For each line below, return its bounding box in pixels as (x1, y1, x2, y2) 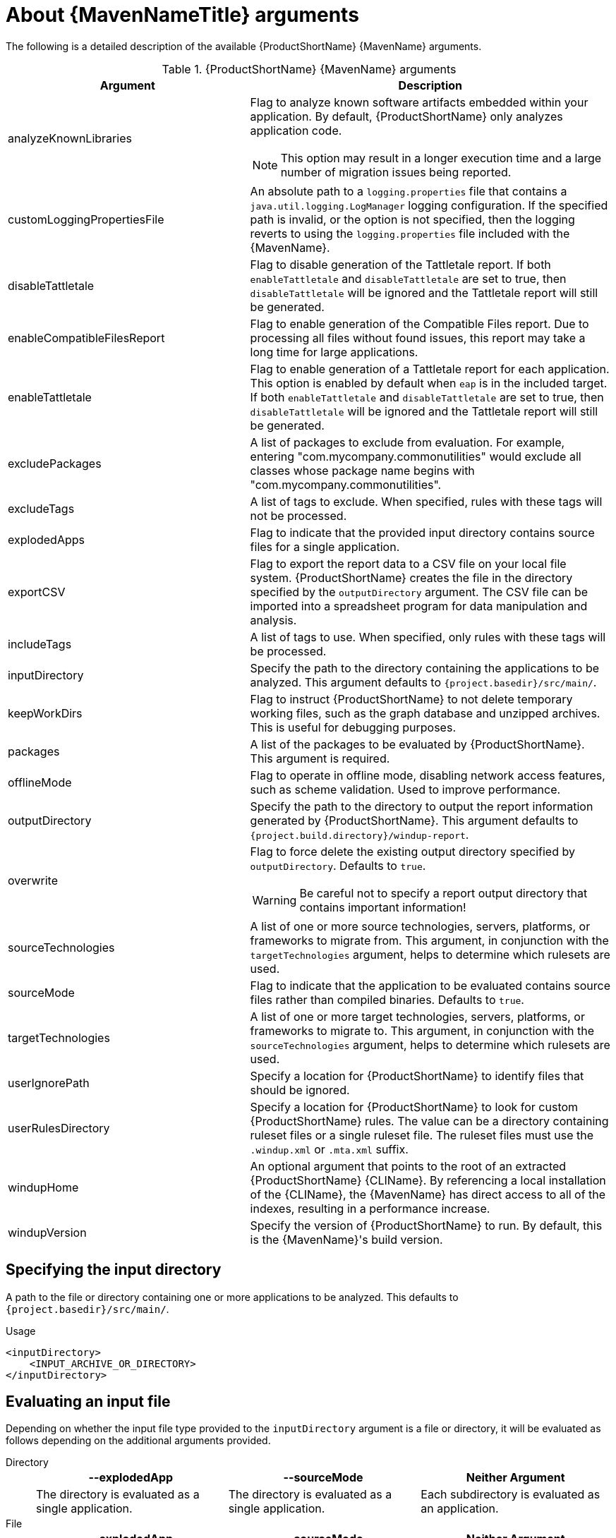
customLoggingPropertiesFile (8, 212, 164, 226)
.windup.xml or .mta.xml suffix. (250, 1142, 409, 1156)
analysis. (250, 612, 297, 627)
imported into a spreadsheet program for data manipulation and (250, 598, 588, 613)
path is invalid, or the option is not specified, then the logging (250, 212, 575, 226)
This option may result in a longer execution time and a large (280, 150, 602, 165)
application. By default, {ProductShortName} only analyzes (250, 109, 563, 123)
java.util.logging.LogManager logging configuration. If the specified (250, 198, 608, 212)
